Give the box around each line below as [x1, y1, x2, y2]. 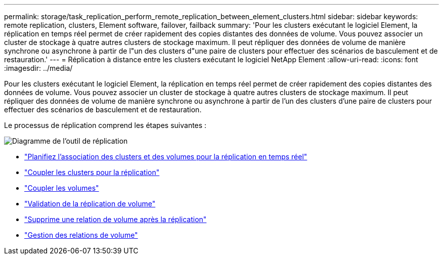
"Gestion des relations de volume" [24, 231, 138, 239]
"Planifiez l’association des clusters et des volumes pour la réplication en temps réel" [24, 152, 307, 161]
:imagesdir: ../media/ [4, 64, 73, 72]
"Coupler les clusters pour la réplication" [24, 168, 160, 177]
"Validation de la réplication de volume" [24, 199, 156, 208]
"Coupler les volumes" [24, 184, 99, 192]
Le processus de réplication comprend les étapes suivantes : [4, 121, 207, 129]
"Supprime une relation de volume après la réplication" [24, 215, 207, 224]
